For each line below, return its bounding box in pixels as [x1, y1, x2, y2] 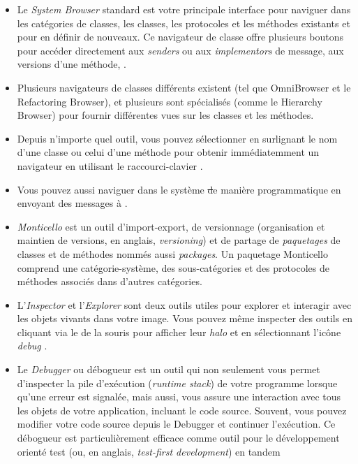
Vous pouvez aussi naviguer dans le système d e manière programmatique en [17, 182, 341, 196]
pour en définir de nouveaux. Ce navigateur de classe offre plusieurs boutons [17, 29, 344, 44]
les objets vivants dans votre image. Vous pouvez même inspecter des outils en [17, 311, 352, 326]
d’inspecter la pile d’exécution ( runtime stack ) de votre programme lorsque [17, 375, 338, 390]
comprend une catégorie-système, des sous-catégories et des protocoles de [17, 260, 329, 275]
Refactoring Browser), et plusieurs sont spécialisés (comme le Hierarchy [17, 94, 322, 108]
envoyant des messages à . [17, 196, 128, 210]
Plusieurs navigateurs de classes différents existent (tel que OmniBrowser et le [17, 80, 351, 94]
